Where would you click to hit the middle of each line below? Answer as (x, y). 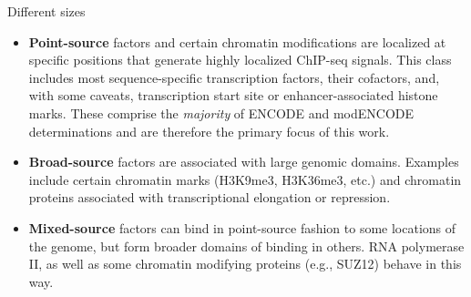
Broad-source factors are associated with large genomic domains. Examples (244, 162)
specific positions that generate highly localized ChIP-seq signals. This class (240, 60)
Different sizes (46, 11)
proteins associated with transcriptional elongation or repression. (210, 197)
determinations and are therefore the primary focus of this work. (209, 131)
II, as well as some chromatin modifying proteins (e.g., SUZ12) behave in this (245, 264)
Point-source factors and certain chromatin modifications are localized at (237, 41)
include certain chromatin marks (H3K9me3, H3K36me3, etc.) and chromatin (245, 179)
